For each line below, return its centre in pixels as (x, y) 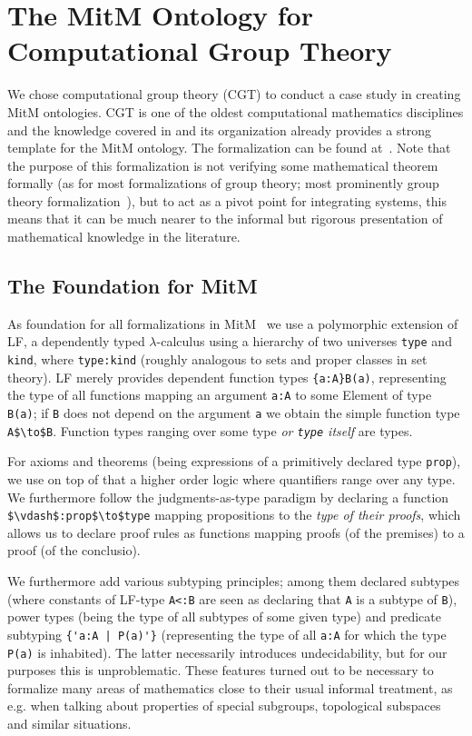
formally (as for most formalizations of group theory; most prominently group (223, 183)
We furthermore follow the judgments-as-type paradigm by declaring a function (228, 497)
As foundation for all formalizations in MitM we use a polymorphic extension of (233, 323)
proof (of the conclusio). (74, 550)
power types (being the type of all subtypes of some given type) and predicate (224, 617)
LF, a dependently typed (76, 341)
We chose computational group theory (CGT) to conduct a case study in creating (234, 94)
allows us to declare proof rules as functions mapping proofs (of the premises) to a (236, 532)
